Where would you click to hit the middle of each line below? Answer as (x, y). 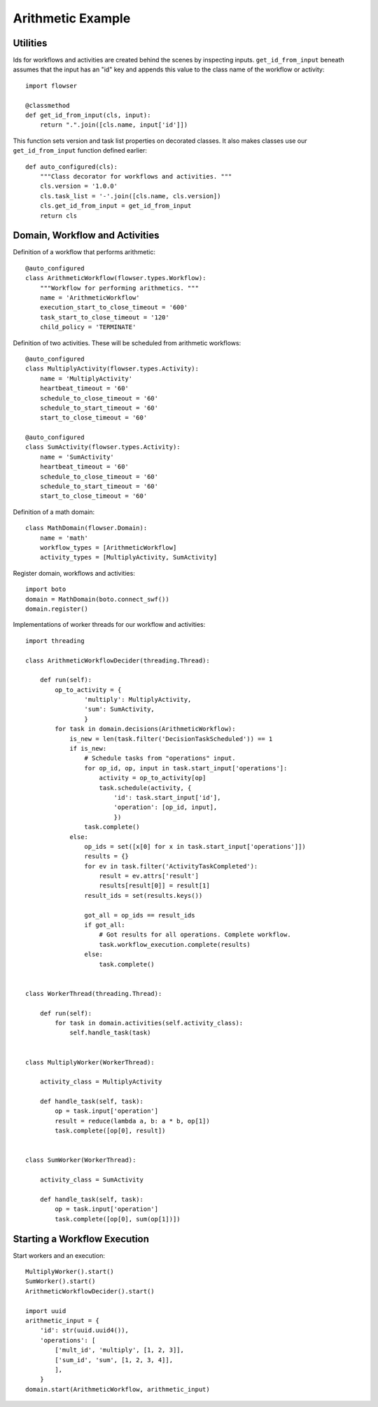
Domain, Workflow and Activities (86, 236)
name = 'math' (64, 538)
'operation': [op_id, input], (166, 808)
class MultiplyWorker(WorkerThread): (90, 1062)
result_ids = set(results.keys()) (143, 895)
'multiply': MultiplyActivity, (138, 700)
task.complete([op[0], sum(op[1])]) (118, 1219)
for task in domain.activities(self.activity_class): (149, 1023)
